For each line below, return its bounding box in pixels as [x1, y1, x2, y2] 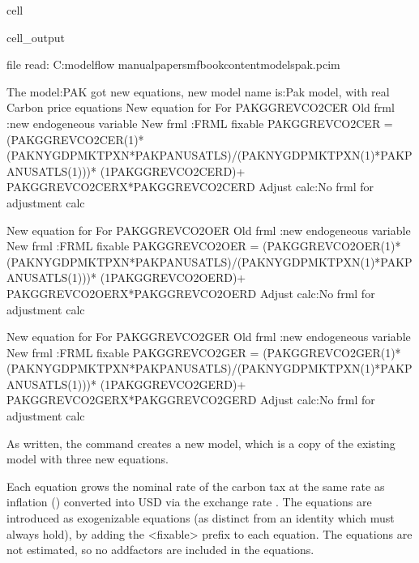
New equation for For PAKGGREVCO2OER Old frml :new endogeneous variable [6, 221, 411, 238]
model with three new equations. [6, 450, 169, 467]
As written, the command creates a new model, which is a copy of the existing [6, 434, 395, 451]
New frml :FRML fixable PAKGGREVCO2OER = [6, 237, 259, 254]
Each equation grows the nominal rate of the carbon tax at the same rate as [6, 477, 385, 494]
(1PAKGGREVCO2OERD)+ [100, 269, 246, 286]
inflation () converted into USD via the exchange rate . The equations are [6, 493, 372, 510]
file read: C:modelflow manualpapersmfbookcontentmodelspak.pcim [6, 56, 340, 73]
